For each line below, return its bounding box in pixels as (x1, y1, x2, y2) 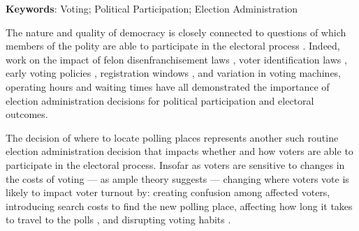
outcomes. (6, 107, 48, 121)
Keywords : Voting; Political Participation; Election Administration (6, 1, 298, 15)
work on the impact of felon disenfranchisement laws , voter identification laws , (6, 52, 347, 66)
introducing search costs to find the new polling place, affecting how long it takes (6, 198, 353, 213)
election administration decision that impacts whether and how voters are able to (6, 144, 353, 158)
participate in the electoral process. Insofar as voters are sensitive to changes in (6, 157, 345, 172)
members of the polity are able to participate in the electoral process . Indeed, (6, 38, 340, 53)
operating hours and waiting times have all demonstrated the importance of (6, 79, 330, 94)
